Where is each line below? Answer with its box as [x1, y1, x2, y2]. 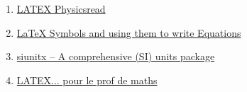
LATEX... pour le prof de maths [16, 72, 158, 87]
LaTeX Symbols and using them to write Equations [16, 25, 241, 40]
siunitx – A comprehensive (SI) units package [16, 49, 215, 64]
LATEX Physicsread [16, 1, 106, 16]
